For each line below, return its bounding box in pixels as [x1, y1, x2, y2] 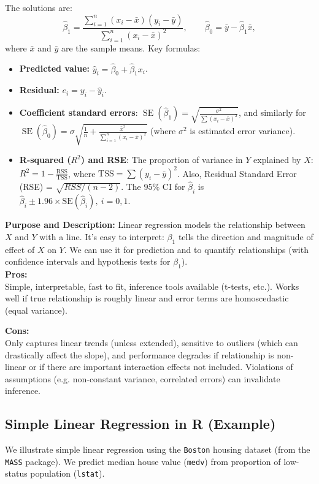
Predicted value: [19, 62, 90, 75]
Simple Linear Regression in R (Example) [5, 414, 276, 433]
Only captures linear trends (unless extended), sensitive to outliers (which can [5, 336, 298, 349]
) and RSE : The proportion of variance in [80, 153, 243, 166]
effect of [5, 243, 35, 255]
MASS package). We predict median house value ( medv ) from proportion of [5, 455, 281, 467]
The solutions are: [5, 1, 72, 13]
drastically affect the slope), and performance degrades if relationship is [5, 348, 274, 361]
